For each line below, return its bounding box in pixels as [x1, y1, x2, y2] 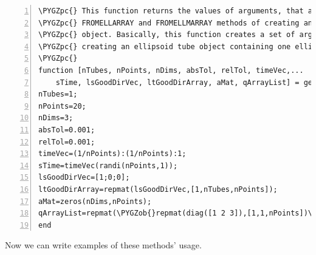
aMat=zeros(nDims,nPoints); [38, 197, 152, 206]
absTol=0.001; [38, 125, 95, 134]
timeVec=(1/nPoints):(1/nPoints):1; [38, 149, 187, 158]
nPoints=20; [38, 101, 86, 110]
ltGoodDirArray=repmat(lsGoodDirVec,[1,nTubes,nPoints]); [38, 185, 278, 194]
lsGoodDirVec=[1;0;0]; [38, 173, 130, 182]
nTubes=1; [38, 90, 78, 99]
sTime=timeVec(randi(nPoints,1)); [38, 161, 178, 170]
